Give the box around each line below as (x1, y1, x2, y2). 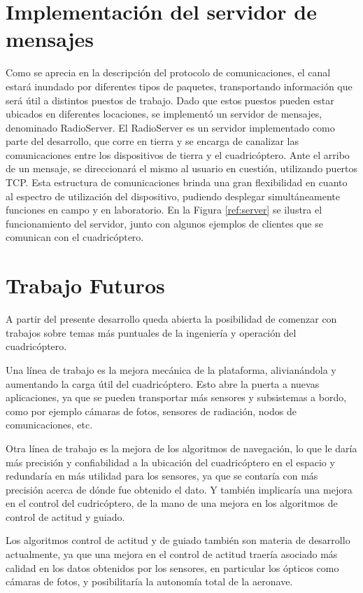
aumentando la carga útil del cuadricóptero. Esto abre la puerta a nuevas (6, 376, 320, 391)
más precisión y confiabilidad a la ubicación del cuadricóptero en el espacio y (6, 454, 335, 469)
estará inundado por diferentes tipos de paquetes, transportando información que (6, 78, 353, 93)
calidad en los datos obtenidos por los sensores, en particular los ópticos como (6, 560, 339, 575)
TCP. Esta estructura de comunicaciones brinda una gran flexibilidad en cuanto (6, 175, 348, 190)
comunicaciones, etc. (6, 417, 93, 432)
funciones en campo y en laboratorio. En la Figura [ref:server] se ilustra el (6, 202, 322, 217)
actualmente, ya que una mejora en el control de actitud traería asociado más (6, 547, 338, 561)
